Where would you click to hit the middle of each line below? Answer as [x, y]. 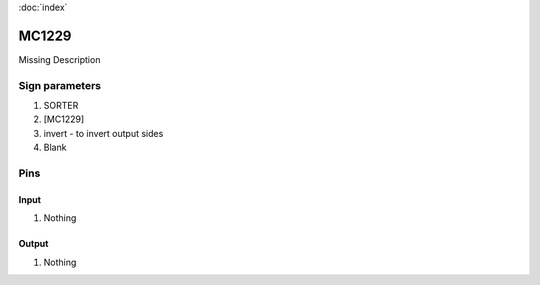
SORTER [61, 106]
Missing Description [59, 59]
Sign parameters [60, 85]
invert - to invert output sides [103, 133]
